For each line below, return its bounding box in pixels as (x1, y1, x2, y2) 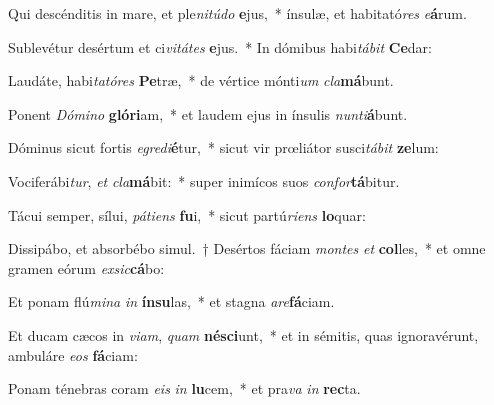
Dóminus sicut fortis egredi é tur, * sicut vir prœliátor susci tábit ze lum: (8, 137, 439, 158)
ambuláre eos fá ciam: (8, 344, 138, 365)
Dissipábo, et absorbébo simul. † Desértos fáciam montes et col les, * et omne (8, 238, 486, 259)
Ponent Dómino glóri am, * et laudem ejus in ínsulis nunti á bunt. (8, 103, 408, 124)
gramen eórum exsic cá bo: (8, 257, 165, 278)
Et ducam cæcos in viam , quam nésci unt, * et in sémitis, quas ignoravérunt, (8, 324, 479, 345)
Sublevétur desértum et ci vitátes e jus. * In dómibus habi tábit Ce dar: (8, 36, 432, 57)
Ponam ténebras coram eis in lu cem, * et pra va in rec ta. (8, 378, 361, 399)
